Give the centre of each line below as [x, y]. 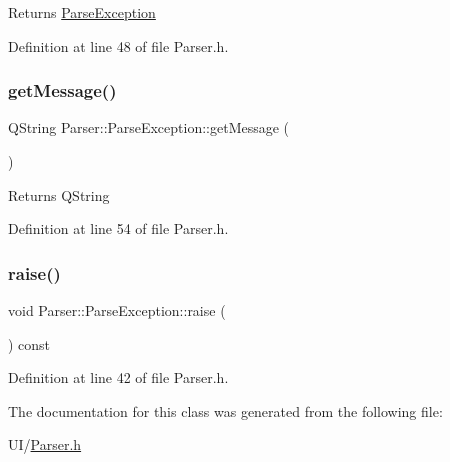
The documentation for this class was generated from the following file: [225, 410]
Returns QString [59, 194]
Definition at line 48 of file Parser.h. [118, 45]
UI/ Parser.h [45, 444]
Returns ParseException [82, 12]
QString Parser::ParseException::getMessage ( [149, 127]
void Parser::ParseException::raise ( [117, 310]
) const [29, 343]
